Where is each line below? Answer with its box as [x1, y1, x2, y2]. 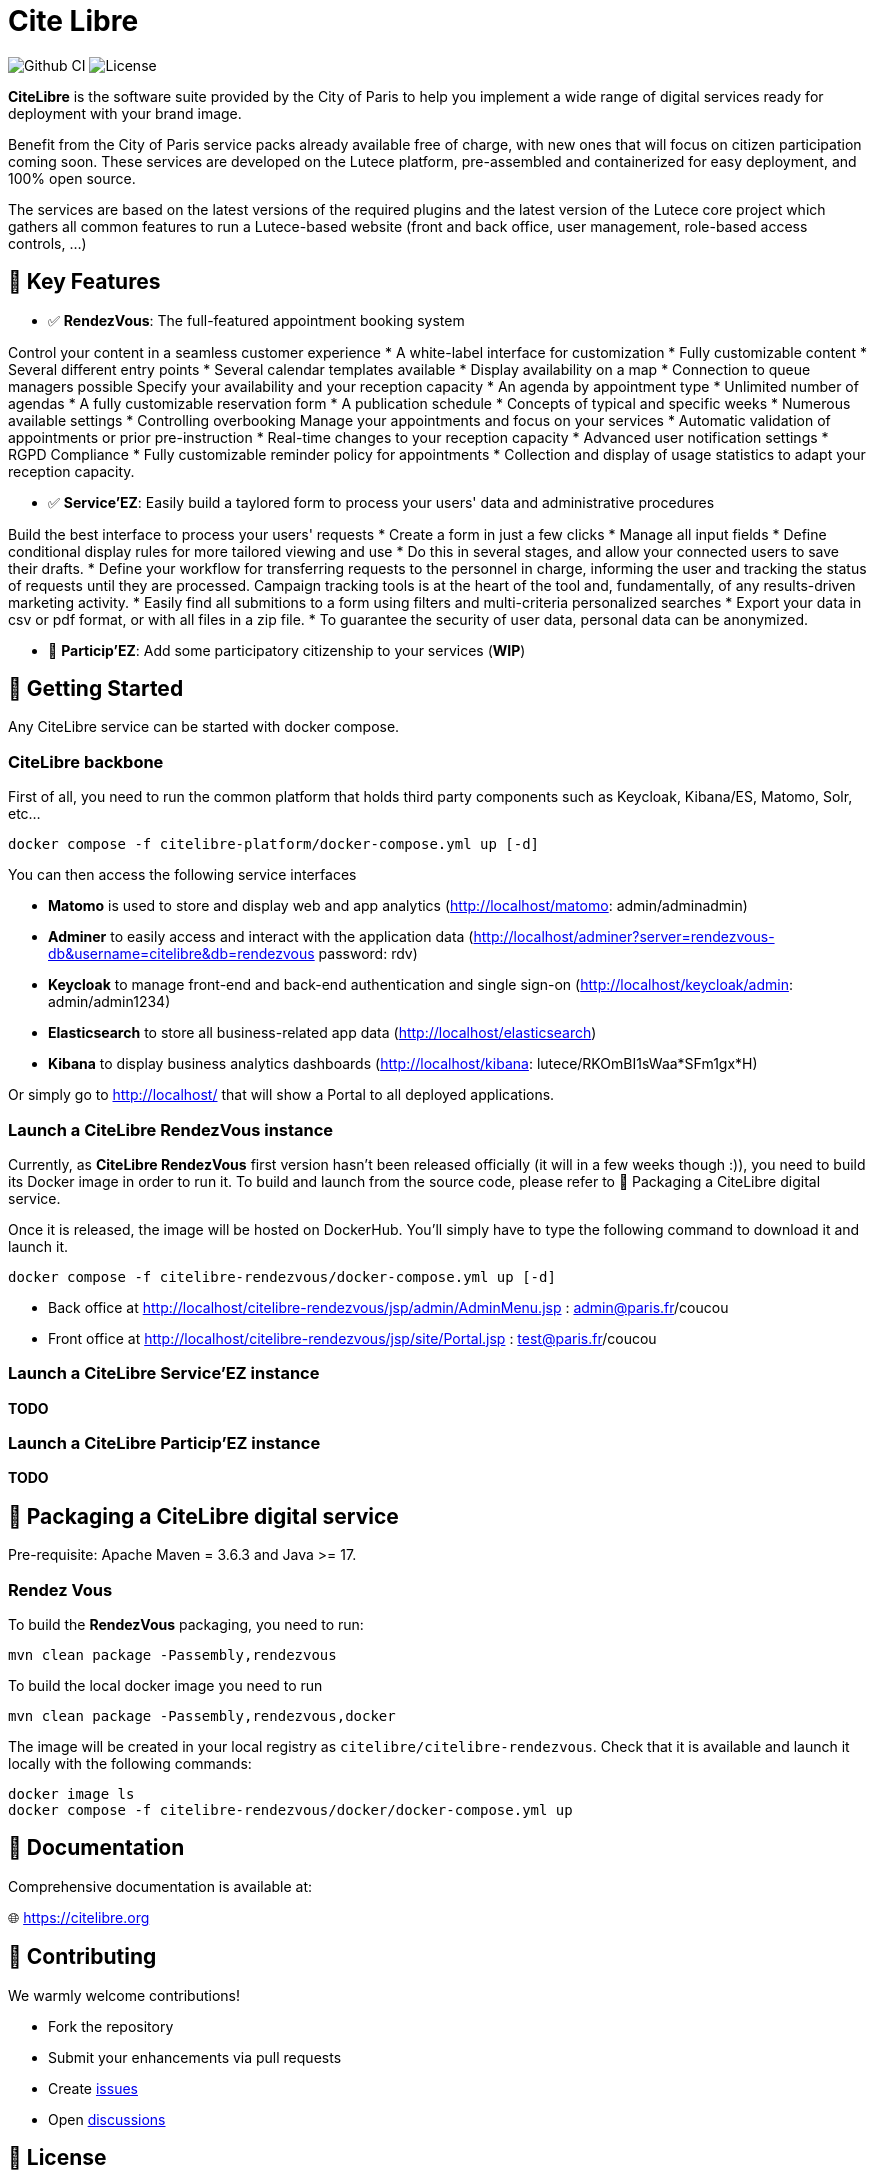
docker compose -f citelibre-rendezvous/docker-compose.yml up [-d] [8, 1268, 556, 1285]
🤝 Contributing [8, 1944, 157, 1970]
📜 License [8, 2145, 107, 2171]
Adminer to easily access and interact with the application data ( [48, 928, 474, 946]
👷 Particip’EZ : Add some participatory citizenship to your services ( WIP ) [48, 641, 526, 659]
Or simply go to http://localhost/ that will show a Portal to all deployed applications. [8, 1086, 555, 1104]
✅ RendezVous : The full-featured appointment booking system [48, 311, 465, 329]
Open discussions [48, 2110, 166, 2128]
